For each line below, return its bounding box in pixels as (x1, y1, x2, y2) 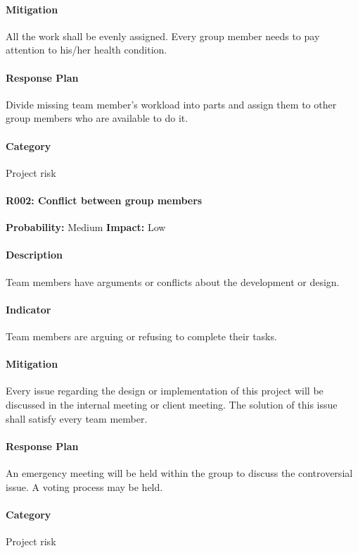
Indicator (6, 302, 51, 316)
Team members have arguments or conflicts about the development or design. (6, 274, 340, 289)
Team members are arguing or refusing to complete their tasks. (6, 328, 277, 343)
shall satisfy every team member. (6, 411, 148, 425)
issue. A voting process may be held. (6, 479, 163, 494)
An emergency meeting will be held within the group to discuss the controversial (6, 465, 353, 480)
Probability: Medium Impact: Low (6, 220, 166, 235)
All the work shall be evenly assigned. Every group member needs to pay (6, 28, 320, 43)
